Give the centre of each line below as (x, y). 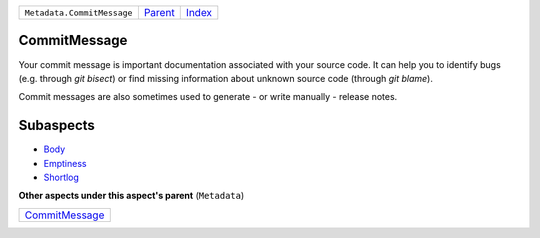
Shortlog (61, 177)
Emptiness (65, 163)
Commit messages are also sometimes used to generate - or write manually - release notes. (208, 97)
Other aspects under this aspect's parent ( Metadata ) (131, 196)
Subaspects (56, 125)
